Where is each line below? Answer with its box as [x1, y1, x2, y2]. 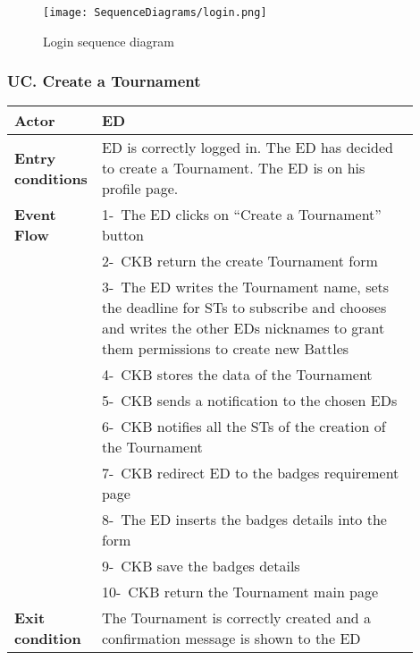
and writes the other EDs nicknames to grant [101, 317, 385, 339]
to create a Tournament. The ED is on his [101, 157, 365, 179]
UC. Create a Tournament [7, 70, 201, 92]
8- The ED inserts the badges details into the [101, 509, 387, 530]
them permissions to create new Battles [101, 338, 349, 360]
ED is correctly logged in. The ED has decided [101, 137, 393, 158]
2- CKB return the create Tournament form [101, 250, 378, 272]
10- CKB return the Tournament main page [101, 581, 379, 603]
